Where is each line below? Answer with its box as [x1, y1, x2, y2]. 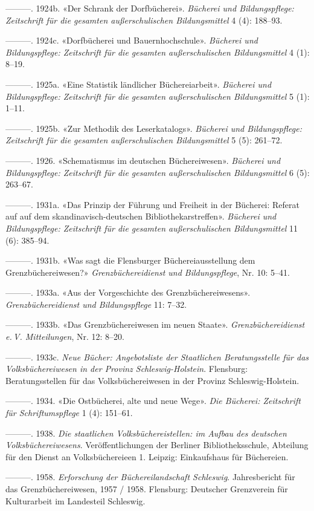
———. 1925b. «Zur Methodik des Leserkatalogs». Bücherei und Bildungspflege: [5, 122, 302, 134]
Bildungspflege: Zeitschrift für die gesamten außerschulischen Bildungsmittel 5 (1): [5, 90, 310, 102]
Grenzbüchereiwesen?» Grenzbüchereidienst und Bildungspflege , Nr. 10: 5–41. [5, 265, 290, 278]
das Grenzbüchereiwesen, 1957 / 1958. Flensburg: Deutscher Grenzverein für [5, 483, 288, 495]
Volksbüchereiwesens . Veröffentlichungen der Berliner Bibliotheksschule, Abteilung [5, 438, 309, 451]
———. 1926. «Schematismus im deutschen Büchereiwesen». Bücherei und [5, 154, 281, 166]
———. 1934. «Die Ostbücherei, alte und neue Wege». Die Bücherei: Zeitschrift [5, 394, 301, 407]
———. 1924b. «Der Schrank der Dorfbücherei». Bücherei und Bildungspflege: [5, 2, 294, 14]
